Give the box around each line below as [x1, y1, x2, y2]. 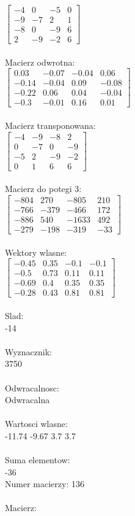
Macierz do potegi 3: [5, 182, 82, 195]
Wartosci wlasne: [5, 417, 68, 430]
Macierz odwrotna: [5, 55, 75, 68]
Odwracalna [5, 393, 50, 406]
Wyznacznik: [5, 345, 53, 358]
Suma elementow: [5, 453, 70, 466]
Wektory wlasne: [5, 245, 67, 258]
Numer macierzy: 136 [5, 477, 84, 490]
